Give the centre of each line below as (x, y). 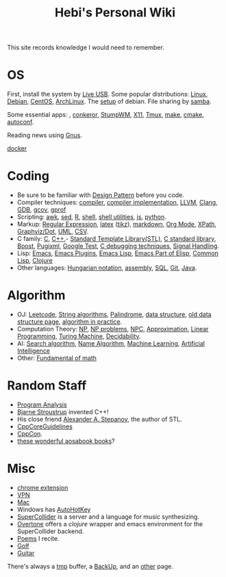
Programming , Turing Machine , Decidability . (79, 336)
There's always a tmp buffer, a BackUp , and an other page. (90, 566)
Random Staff (47, 386)
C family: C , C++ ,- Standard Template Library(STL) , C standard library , (116, 239)
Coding (28, 176)
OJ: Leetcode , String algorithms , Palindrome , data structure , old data (114, 314)
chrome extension (42, 487)
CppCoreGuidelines (45, 426)
